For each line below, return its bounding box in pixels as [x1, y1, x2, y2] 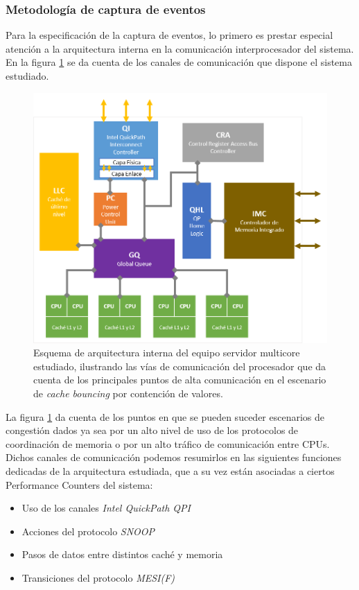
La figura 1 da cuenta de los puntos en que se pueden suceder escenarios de [6, 409, 325, 424]
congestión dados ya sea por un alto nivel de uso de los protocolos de [6, 423, 299, 437]
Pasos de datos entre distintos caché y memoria [21, 547, 223, 562]
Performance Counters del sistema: [6, 477, 153, 492]
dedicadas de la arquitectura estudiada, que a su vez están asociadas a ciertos [6, 463, 335, 478]
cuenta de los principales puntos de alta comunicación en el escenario [33, 372, 326, 387]
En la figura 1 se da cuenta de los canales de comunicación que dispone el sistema [6, 55, 352, 69]
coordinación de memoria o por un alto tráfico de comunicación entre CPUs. [6, 436, 330, 451]
